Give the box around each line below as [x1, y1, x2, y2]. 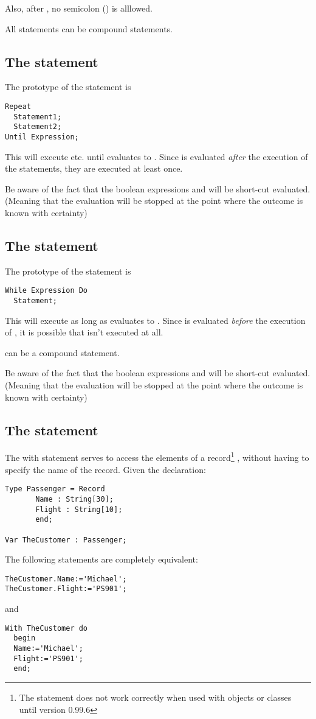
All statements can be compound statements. [5, 22, 173, 35]
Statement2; [13, 122, 62, 132]
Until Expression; [5, 132, 79, 141]
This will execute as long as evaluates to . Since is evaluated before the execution [5, 314, 306, 326]
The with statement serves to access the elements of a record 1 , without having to [5, 449, 309, 464]
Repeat [5, 102, 31, 111]
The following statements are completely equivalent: [5, 553, 198, 566]
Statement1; [13, 112, 62, 121]
